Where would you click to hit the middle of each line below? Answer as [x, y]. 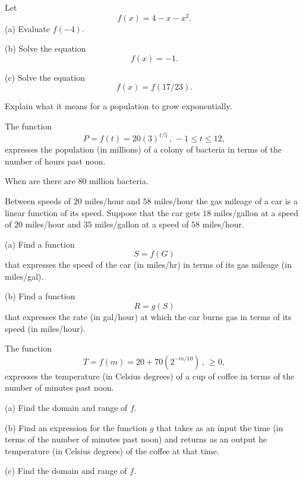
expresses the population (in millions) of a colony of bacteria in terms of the [143, 149]
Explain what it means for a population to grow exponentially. [119, 106]
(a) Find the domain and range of [66, 408]
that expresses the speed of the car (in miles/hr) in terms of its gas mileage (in [148, 265]
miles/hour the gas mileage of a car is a [226, 200]
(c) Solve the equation [45, 77]
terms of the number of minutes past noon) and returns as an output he [136, 439]
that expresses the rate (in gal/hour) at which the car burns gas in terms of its [148, 317]
